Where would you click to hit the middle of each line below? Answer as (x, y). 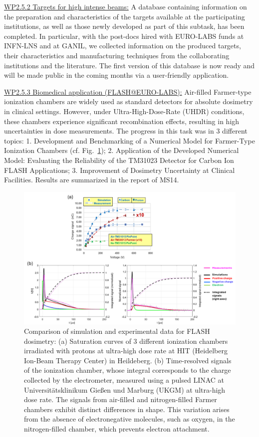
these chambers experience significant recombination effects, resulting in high (122, 121)
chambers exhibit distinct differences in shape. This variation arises (127, 409)
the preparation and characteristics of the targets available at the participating (125, 16)
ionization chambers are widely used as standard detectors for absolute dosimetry (129, 101)
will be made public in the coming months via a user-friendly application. (117, 75)
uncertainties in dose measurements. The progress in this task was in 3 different (126, 131)
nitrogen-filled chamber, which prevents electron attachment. (117, 429)
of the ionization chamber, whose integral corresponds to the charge (128, 370)
